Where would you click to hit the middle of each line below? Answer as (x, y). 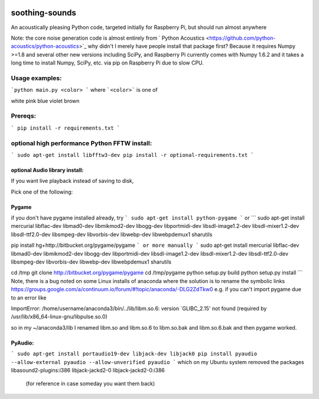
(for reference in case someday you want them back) (90, 384)
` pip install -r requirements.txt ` (66, 128)
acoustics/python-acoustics (45, 46)
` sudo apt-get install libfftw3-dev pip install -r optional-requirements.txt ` (132, 155)
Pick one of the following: (42, 192)
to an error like (29, 297)
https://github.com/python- (242, 38)
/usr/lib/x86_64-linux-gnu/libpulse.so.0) (59, 317)
